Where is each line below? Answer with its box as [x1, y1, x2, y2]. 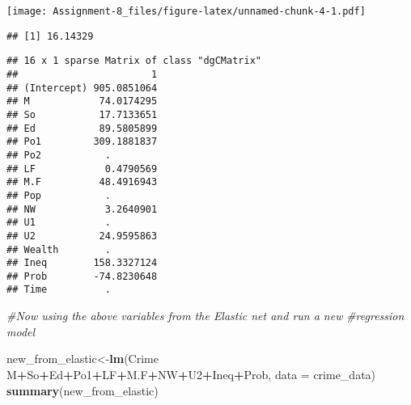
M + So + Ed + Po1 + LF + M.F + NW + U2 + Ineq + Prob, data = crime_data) [6, 365, 376, 382]
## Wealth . [6, 243, 111, 255]
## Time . [6, 284, 111, 296]
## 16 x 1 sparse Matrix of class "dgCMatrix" [6, 55, 261, 67]
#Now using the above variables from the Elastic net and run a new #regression [6, 307, 405, 324]
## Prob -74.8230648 [6, 270, 158, 282]
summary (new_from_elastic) [6, 382, 159, 399]
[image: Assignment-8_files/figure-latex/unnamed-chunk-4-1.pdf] [6, 6, 366, 17]
